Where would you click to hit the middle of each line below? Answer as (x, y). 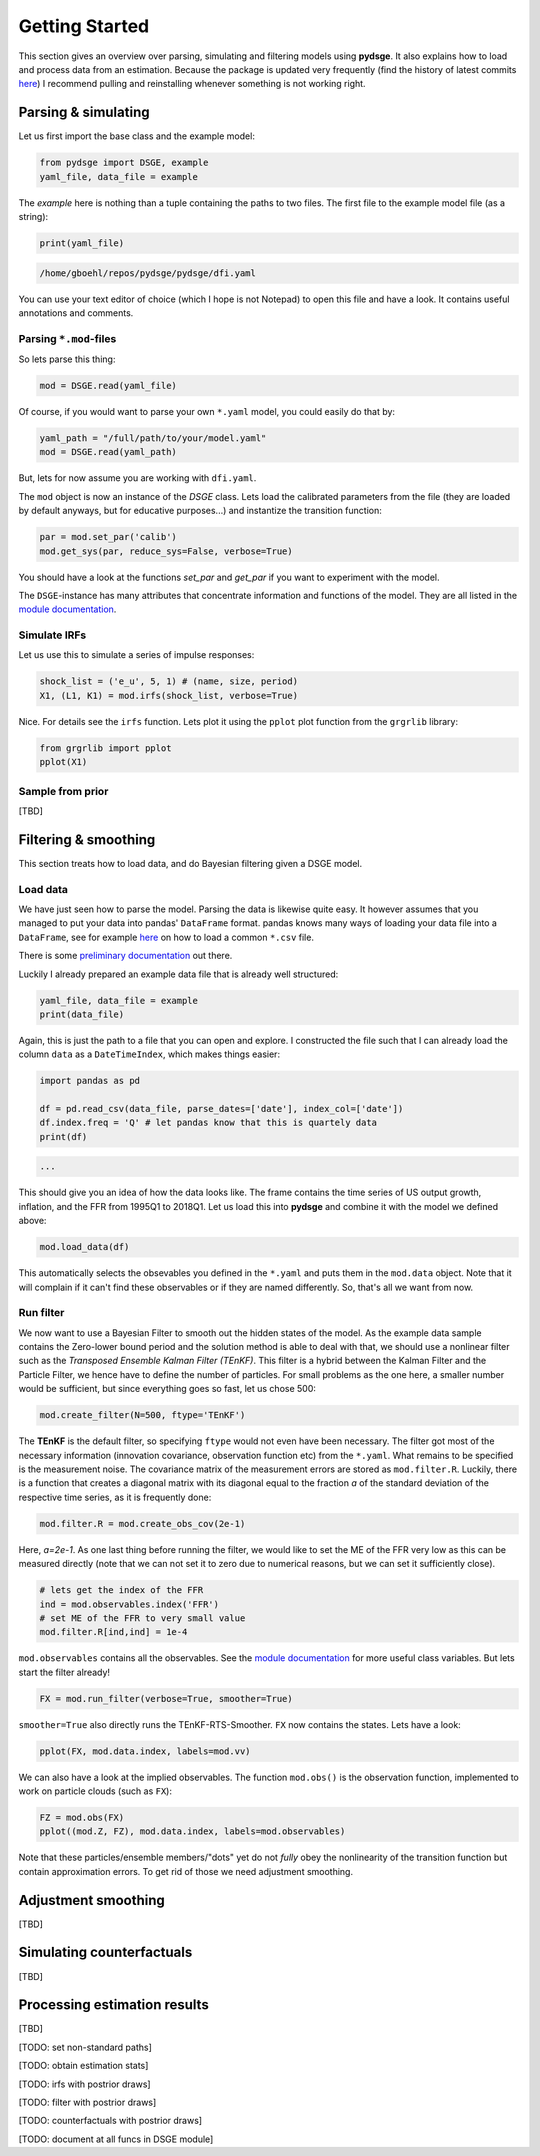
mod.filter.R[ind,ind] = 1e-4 (113, 1632)
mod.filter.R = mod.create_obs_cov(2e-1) (142, 1523)
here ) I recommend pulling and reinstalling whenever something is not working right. (192, 84)
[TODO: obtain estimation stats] (83, 2066)
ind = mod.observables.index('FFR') (129, 1604)
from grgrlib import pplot (105, 748)
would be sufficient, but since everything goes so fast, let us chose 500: (167, 1389)
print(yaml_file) (82, 243)
